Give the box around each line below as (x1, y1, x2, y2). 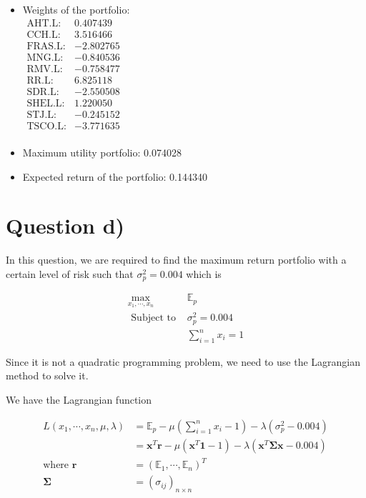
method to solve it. (6, 368, 89, 383)
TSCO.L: (26, 121, 66, 131)
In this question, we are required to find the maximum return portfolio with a (6, 252, 347, 267)
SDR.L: (26, 86, 59, 97)
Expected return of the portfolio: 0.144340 (22, 169, 207, 184)
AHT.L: (26, 18, 61, 29)
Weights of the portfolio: (22, 2, 130, 16)
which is (186, 266, 222, 281)
